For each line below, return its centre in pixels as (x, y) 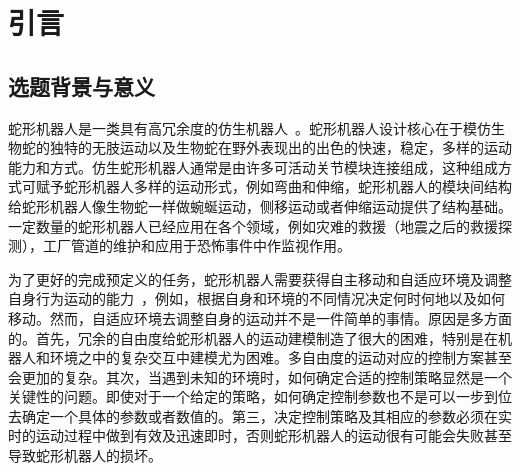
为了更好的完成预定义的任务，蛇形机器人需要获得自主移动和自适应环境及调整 (260, 278)
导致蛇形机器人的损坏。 (85, 455)
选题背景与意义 (81, 85)
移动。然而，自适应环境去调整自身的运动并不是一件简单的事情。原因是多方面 (260, 317)
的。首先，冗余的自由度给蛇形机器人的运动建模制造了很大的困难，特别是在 (253, 337)
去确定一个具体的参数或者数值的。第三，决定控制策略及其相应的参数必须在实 (260, 415)
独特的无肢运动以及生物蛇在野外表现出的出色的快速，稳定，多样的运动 (280, 147)
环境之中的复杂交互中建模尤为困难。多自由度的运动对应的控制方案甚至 (280, 357)
